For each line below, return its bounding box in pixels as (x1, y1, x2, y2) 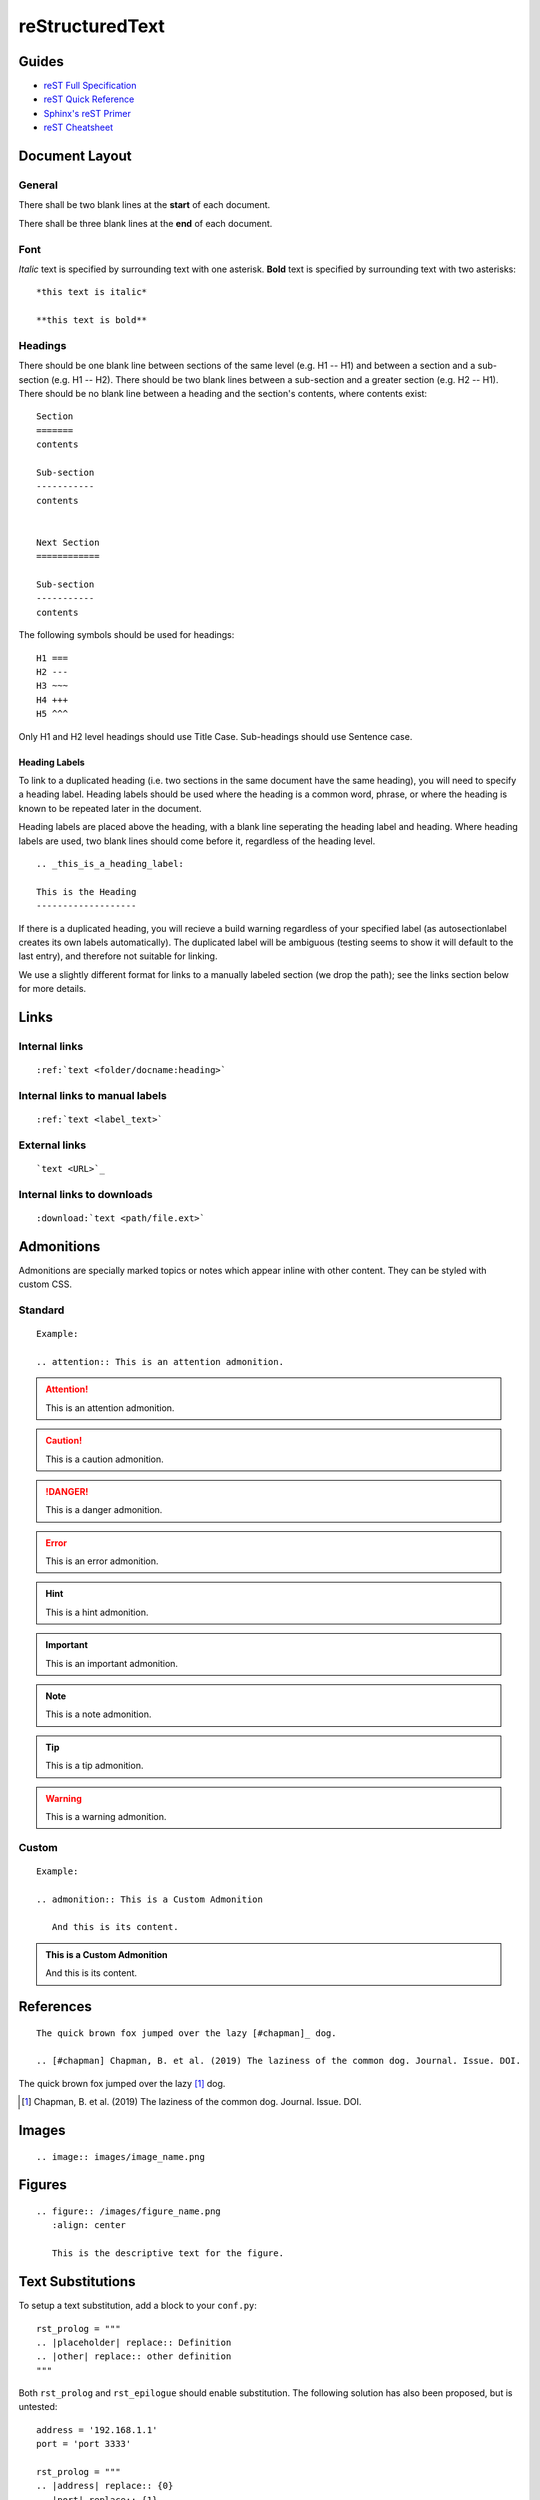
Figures (18, 2176, 67, 2194)
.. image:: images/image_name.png (36, 2151, 205, 2162)
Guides (18, 53, 65, 70)
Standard (18, 1303, 65, 1317)
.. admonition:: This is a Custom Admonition (36, 1893, 264, 1905)
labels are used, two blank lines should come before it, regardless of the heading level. (18, 835, 376, 847)
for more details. (18, 983, 87, 995)
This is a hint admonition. (45, 1606, 149, 1618)
